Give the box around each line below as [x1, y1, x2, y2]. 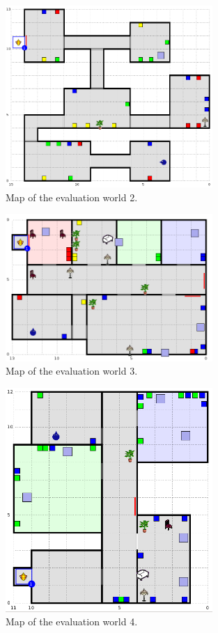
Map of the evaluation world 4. [6, 614, 138, 629]
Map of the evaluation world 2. [6, 189, 138, 204]
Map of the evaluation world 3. [6, 364, 138, 378]
